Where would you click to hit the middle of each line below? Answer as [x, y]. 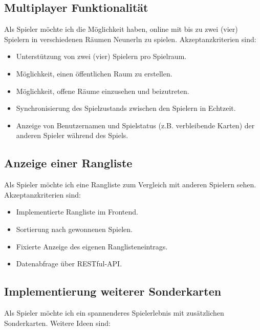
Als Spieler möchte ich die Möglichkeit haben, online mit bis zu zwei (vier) [121, 29]
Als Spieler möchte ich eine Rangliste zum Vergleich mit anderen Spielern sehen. [130, 185]
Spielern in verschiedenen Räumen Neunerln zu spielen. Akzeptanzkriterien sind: [130, 39]
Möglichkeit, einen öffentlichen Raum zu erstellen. [94, 73]
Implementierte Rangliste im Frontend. [77, 212]
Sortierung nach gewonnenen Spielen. [74, 229]
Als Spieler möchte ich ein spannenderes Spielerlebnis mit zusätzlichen [114, 312]
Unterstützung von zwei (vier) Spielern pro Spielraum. [101, 56]
